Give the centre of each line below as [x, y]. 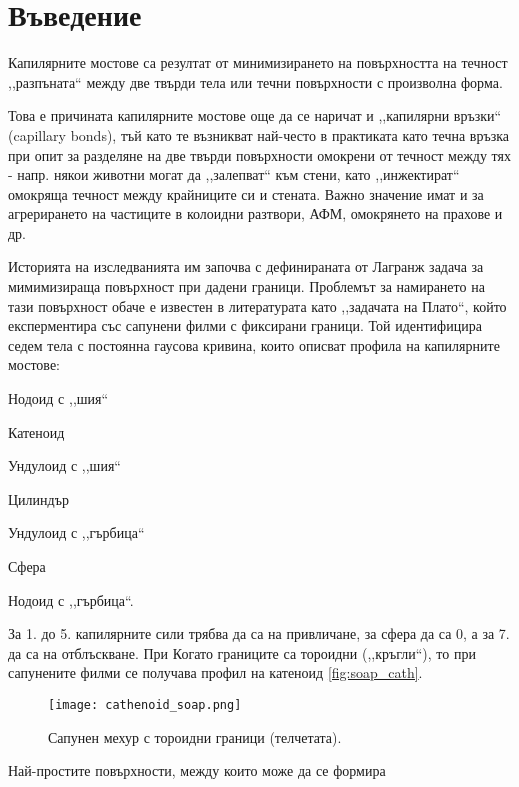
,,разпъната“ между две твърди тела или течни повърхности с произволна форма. [255, 81]
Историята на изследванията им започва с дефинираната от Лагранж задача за [246, 266]
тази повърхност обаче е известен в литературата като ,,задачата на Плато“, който [257, 305]
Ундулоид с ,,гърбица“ [76, 532]
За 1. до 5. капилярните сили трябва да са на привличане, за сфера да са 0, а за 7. [259, 633]
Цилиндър [38, 498]
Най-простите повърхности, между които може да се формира [197, 770]
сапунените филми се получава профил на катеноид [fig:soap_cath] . [215, 672]
